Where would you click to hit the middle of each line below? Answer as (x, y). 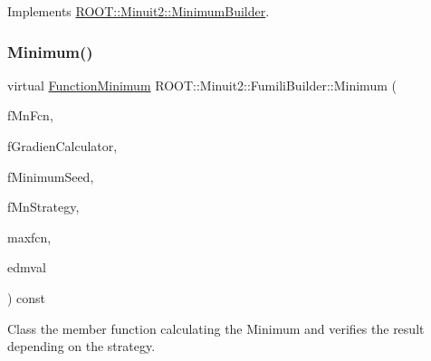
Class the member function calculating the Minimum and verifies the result (216, 328)
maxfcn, (29, 237)
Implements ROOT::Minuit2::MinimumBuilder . (139, 11)
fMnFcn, (30, 115)
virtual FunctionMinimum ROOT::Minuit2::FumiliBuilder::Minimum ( (202, 85)
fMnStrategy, (43, 207)
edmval (27, 267)
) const (27, 297)
